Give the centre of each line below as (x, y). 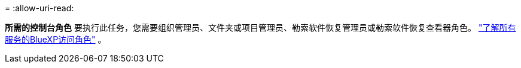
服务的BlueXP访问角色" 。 (56, 39)
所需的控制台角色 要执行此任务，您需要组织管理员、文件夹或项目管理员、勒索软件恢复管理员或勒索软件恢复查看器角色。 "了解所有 (260, 27)
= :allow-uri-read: (39, 8)
